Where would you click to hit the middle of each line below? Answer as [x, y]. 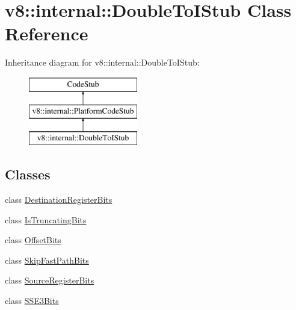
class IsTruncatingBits [46, 219]
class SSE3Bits [32, 301]
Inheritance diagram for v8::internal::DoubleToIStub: [102, 62]
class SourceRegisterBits [50, 280]
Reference [47, 33]
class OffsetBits [33, 240]
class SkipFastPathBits [47, 260]
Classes [28, 174]
